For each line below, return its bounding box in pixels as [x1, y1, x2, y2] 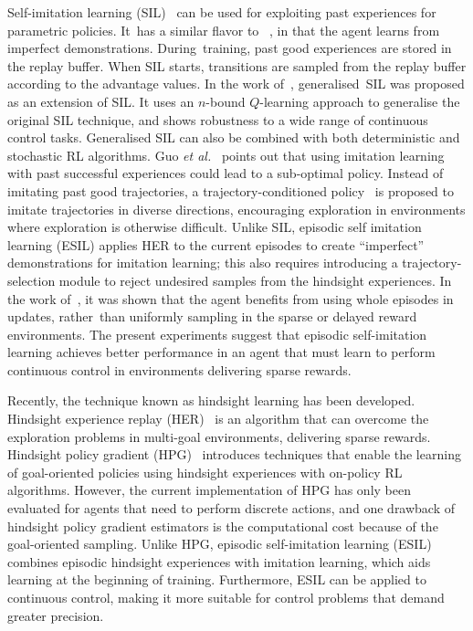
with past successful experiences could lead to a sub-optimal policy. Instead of [7, 163, 444, 183]
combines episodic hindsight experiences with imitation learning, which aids [7, 552, 431, 571]
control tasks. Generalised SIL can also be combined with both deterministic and [7, 128, 460, 147]
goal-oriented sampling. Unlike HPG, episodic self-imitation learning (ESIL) [7, 534, 432, 553]
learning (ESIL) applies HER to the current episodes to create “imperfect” [7, 235, 425, 254]
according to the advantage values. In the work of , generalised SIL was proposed [7, 74, 465, 93]
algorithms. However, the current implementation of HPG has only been [7, 480, 411, 500]
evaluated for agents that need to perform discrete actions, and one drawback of [7, 499, 456, 518]
